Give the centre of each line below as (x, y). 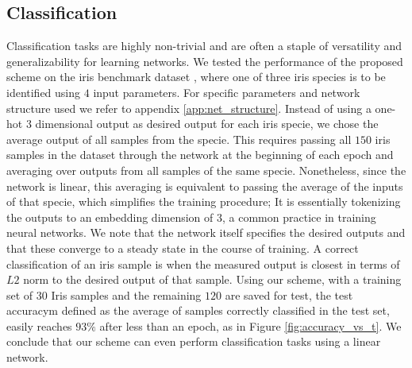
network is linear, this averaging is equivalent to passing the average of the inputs (205, 186)
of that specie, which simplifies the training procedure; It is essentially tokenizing (204, 201)
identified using (44, 92)
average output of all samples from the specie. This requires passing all (179, 139)
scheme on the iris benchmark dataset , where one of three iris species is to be (196, 77)
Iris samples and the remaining (126, 294)
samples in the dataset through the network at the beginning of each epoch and (200, 155)
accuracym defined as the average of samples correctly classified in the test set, (198, 310)
